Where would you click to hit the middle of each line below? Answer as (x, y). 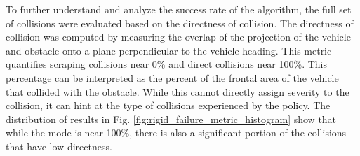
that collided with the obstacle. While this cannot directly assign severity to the (178, 91)
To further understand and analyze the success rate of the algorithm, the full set (179, 9)
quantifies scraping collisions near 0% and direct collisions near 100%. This (167, 64)
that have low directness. (59, 146)
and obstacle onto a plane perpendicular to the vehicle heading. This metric (169, 50)
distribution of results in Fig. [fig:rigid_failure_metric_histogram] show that (171, 119)
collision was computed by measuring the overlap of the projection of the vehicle (178, 37)
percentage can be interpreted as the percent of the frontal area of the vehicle (172, 77)
